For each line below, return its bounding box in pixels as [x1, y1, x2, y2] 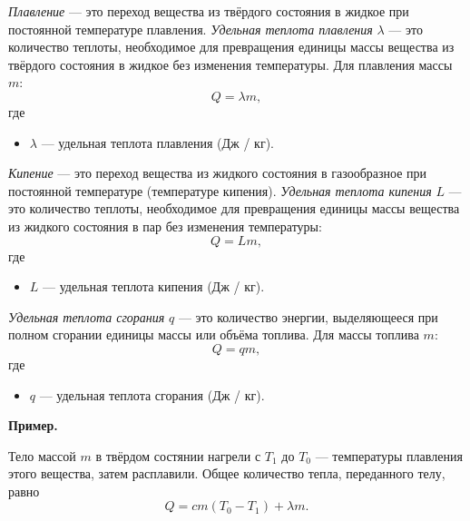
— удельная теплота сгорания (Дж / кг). [39, 385, 265, 404]
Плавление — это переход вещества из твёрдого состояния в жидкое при [8, 2, 409, 20]
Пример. [8, 416, 58, 435]
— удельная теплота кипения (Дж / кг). [43, 277, 265, 296]
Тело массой [8, 446, 76, 465]
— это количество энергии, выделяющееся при [178, 307, 438, 326]
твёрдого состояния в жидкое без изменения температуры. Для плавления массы [8, 54, 453, 74]
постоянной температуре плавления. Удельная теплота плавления [8, 19, 373, 38]
